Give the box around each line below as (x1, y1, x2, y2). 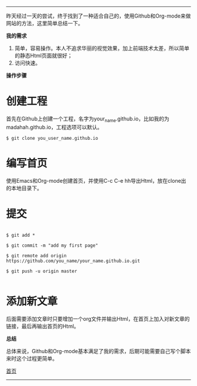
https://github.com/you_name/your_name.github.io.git (6, 258, 141, 264)
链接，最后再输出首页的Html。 (6, 323, 79, 330)
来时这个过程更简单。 (6, 355, 57, 362)
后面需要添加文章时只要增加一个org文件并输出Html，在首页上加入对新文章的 (6, 315, 190, 322)
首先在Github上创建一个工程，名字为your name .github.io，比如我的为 (6, 115, 170, 123)
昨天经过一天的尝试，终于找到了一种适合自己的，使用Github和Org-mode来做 (6, 12, 191, 19)
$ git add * (6, 232, 35, 238)
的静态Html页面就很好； (14, 52, 73, 59)
